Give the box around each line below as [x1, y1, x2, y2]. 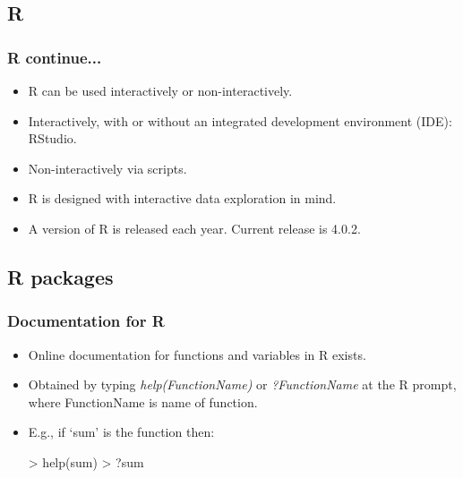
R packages [7, 262, 114, 290]
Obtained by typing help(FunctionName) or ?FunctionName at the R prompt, [28, 375, 457, 394]
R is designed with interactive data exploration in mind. [28, 189, 337, 208]
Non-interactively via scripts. [28, 158, 187, 177]
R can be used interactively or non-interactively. [28, 81, 293, 99]
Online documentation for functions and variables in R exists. [28, 345, 366, 363]
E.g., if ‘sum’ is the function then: [28, 423, 215, 441]
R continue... [7, 46, 102, 68]
